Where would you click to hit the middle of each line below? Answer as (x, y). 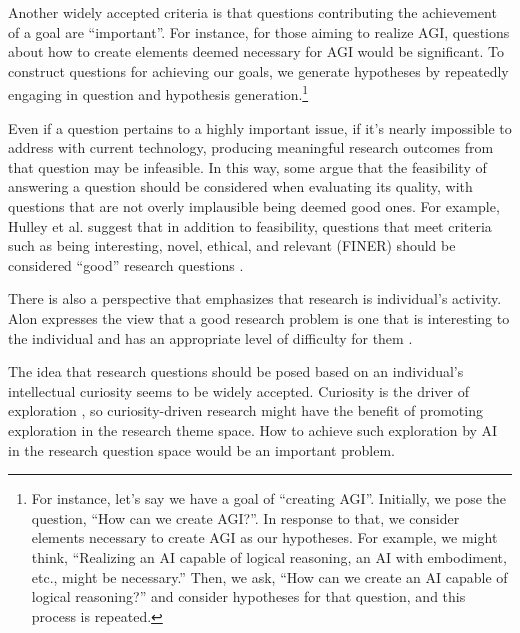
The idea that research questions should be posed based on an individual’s (236, 371)
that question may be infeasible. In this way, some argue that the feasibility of (247, 166)
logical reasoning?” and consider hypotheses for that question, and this (248, 596)
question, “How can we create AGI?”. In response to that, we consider (245, 517)
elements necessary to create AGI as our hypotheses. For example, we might (264, 537)
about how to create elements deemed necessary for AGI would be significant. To (256, 51)
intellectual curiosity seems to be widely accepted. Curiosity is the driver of (238, 390)
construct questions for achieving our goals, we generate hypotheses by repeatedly (258, 70)
